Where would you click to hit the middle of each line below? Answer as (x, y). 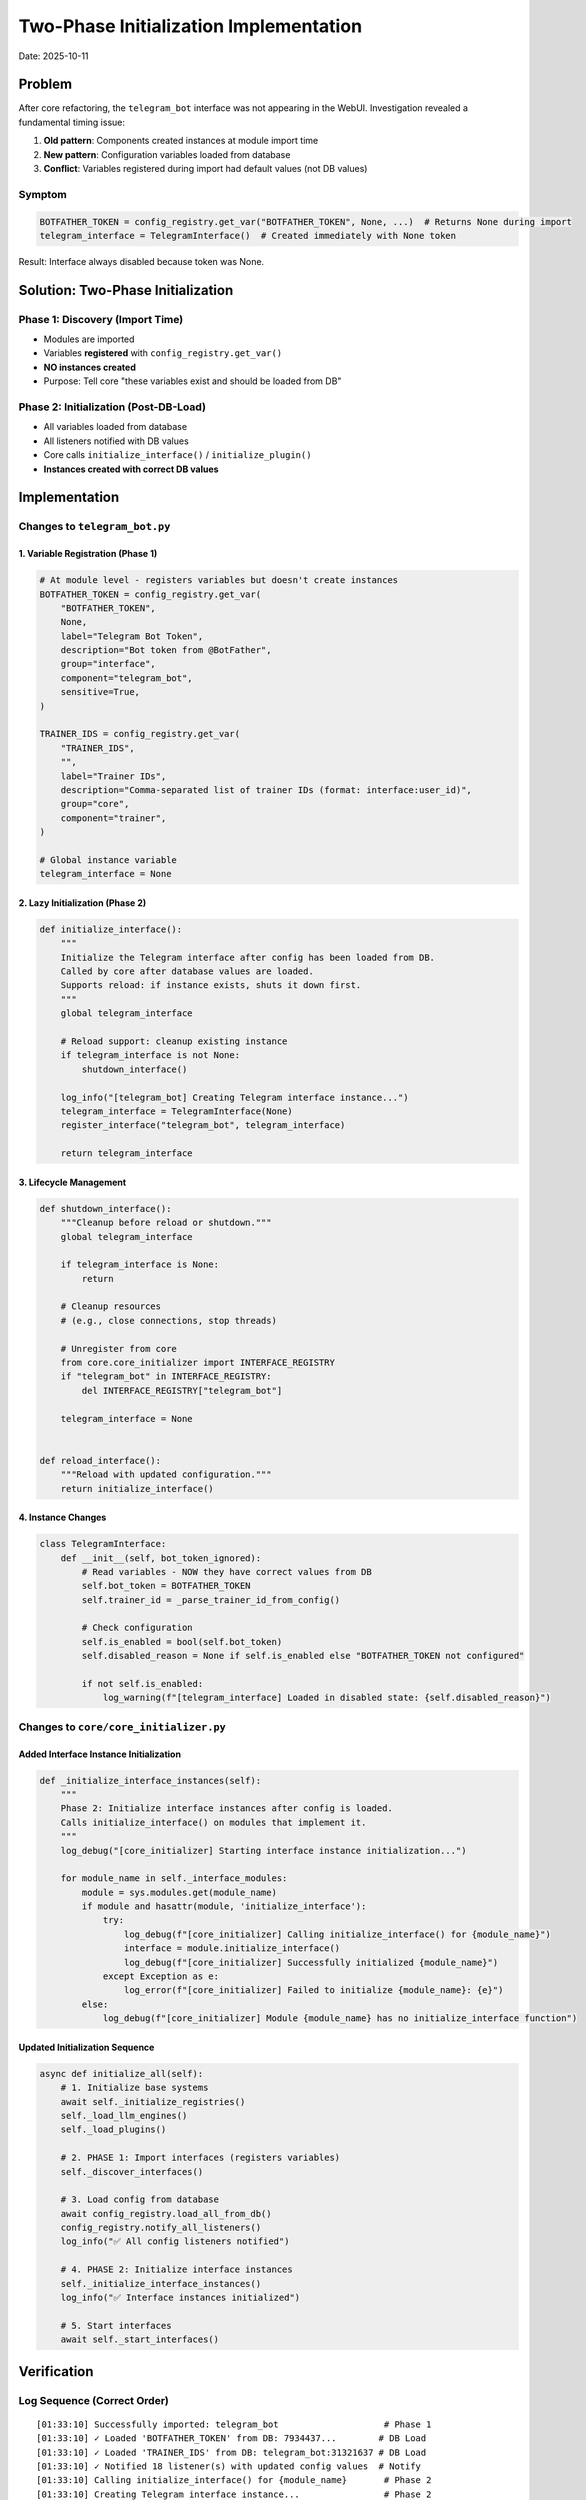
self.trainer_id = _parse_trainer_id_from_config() (211, 1599)
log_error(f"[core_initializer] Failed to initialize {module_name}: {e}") (313, 1990)
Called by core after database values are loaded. (187, 971)
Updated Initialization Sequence (86, 2047)
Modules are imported (89, 339)
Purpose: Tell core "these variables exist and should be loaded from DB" (192, 381)
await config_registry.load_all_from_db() (166, 2213)
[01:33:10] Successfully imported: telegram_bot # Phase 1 (234, 2424)
